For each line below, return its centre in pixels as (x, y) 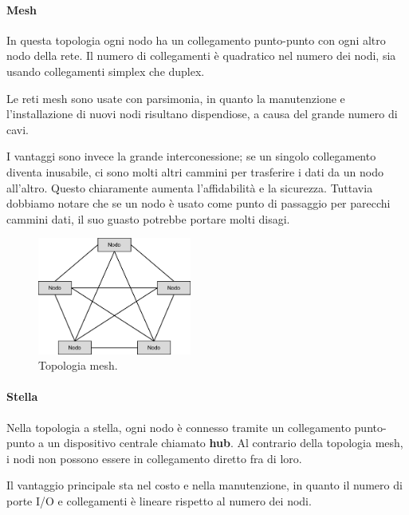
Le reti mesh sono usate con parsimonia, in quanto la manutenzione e (176, 98)
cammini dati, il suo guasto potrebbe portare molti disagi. (148, 218)
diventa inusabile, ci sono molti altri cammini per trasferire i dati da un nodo (195, 171)
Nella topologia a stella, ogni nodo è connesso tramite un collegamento (179, 427)
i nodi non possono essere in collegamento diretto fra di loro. (154, 458)
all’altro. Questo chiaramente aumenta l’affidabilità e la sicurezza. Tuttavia (190, 187)
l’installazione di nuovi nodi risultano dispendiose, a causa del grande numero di (202, 114)
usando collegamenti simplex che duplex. (106, 71)
